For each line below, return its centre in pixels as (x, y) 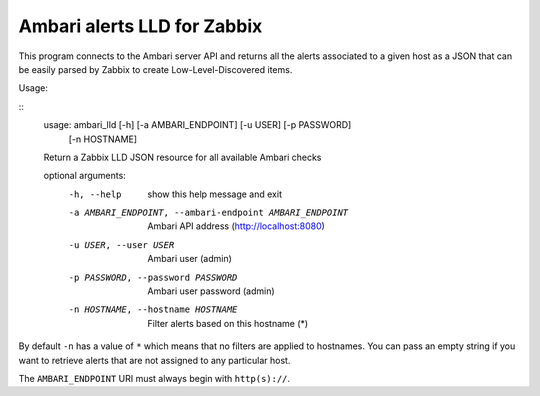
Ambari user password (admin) (211, 291)
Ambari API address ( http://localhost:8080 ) (236, 226)
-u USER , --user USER (121, 244)
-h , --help (95, 194)
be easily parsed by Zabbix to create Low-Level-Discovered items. (155, 69)
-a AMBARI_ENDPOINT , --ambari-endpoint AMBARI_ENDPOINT (208, 213)
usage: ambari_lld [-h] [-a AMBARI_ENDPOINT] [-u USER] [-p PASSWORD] (197, 125)
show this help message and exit (214, 194)
